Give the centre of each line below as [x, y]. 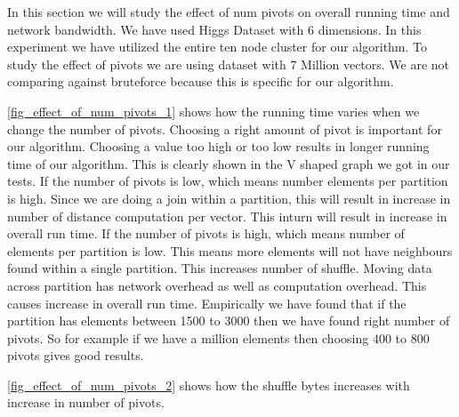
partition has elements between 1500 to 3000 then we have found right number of [229, 321]
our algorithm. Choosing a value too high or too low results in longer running [218, 146]
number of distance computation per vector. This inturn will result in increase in [227, 216]
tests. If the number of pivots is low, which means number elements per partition [228, 181]
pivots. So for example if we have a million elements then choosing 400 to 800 [218, 337]
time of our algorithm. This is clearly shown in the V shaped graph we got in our [229, 163]
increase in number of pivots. [86, 402]
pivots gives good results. [76, 355]
